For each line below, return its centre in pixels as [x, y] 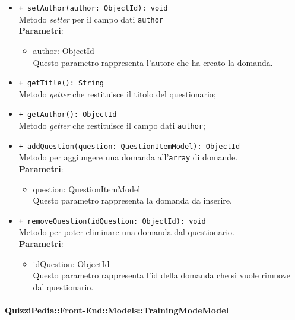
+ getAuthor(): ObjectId [68, 115]
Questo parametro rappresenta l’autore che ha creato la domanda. [153, 62]
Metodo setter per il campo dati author [91, 19]
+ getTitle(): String [61, 83]
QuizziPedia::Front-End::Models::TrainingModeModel [117, 310]
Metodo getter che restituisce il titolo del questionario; [117, 94]
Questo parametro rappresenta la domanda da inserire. [132, 200]
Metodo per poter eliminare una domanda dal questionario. [126, 232]
